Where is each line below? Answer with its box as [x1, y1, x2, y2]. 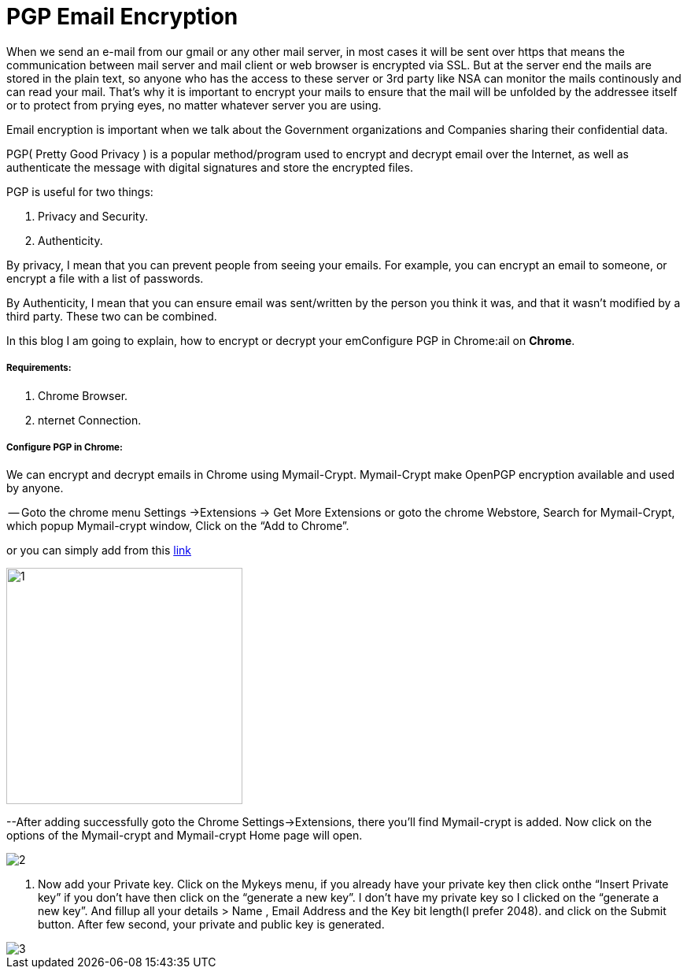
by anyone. [6, 481, 64, 495]
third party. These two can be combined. [6, 309, 217, 323]
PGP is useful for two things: [6, 184, 153, 198]
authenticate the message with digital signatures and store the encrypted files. [6, 160, 413, 174]
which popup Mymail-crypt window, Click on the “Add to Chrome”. [6, 519, 349, 533]
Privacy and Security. [38, 209, 148, 223]
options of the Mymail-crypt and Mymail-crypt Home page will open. [6, 829, 363, 843]
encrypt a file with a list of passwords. [6, 271, 204, 285]
